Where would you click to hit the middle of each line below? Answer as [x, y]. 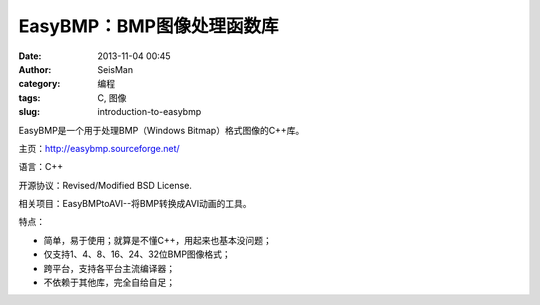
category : [39, 84]
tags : [29, 97]
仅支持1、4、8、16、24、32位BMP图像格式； [137, 254]
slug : [29, 112]
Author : [35, 69]
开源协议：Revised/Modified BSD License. [105, 185]
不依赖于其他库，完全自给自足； [109, 282]
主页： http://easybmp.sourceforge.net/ [99, 148]
